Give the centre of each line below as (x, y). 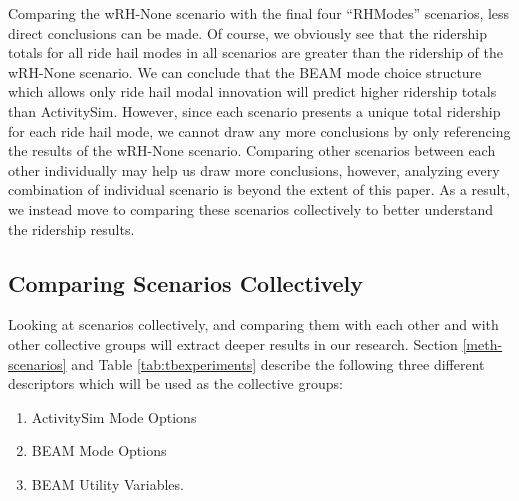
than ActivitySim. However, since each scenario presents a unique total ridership (254, 110)
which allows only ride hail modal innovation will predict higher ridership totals (252, 91)
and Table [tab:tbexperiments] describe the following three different (278, 363)
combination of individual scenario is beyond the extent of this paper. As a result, (259, 189)
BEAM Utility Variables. (107, 483)
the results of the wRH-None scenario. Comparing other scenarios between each (252, 150)
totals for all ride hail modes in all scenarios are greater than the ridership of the (255, 52)
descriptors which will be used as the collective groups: (175, 383)
